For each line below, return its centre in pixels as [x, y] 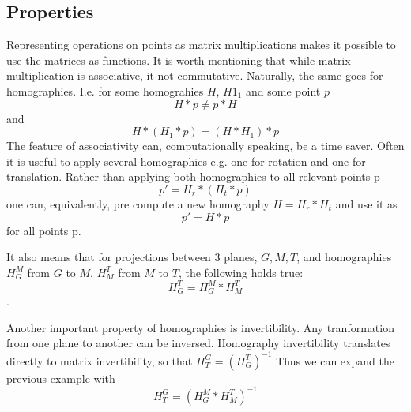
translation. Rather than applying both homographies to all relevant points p [193, 176]
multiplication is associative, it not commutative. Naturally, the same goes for [195, 75]
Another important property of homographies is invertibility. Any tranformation [200, 327]
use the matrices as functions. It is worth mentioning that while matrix [179, 60]
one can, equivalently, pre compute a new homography [138, 203]
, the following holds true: [241, 272]
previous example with [61, 378]
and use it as [366, 203]
